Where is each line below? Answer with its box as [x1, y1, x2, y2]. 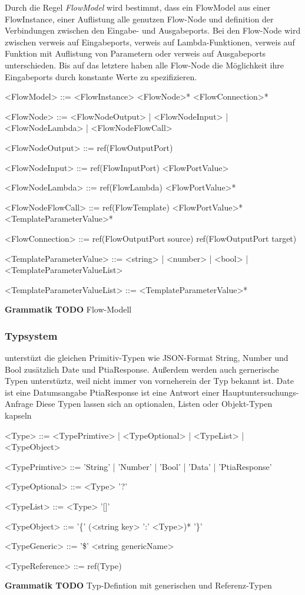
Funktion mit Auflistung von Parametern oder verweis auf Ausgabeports [5, 47, 266, 60]
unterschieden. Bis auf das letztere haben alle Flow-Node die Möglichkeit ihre [5, 58, 284, 71]
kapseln [5, 409, 32, 422]
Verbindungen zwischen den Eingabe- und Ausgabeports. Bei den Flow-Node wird [5, 24, 301, 37]
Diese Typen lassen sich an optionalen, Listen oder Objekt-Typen [35, 397, 273, 410]
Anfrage [5, 397, 34, 410]
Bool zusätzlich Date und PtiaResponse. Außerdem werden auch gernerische [5, 363, 279, 375]
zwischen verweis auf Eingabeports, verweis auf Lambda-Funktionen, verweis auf [5, 35, 295, 48]
